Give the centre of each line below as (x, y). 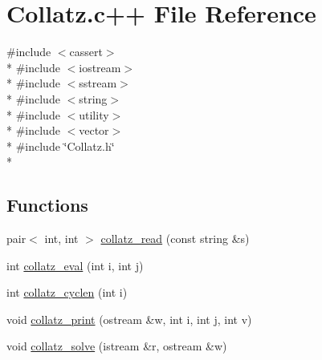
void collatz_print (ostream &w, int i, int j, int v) (129, 319)
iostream (100, 67)
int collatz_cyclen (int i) (67, 292)
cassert (86, 52)
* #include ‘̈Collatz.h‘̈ (61, 146)
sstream (98, 83)
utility (94, 114)
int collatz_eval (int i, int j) (75, 265)
